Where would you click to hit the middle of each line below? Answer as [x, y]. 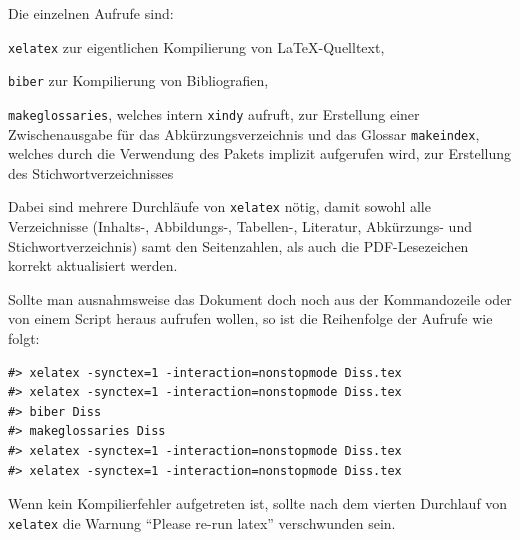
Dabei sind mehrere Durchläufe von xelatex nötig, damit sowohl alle [219, 206]
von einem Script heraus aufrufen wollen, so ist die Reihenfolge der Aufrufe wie [250, 318]
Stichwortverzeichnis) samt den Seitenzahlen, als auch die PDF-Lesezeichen [238, 245]
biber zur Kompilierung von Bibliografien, [138, 80]
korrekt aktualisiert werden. [93, 265]
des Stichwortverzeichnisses [91, 172]
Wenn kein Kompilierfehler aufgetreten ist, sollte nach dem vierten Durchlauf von [258, 503]
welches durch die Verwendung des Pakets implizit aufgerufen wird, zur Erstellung [260, 153]
